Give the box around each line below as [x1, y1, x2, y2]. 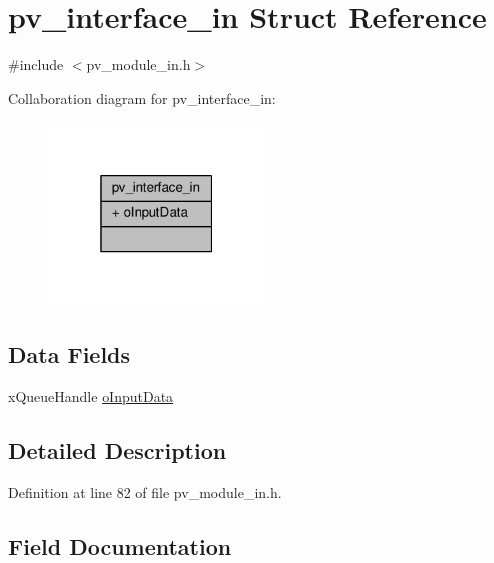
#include [8, 54, 64, 75]
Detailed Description [8, 435, 227, 466]
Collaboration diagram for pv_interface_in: [8, 87, 276, 108]
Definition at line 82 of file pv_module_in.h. [8, 481, 282, 502]
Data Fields [8, 339, 131, 370]
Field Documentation [8, 530, 232, 561]
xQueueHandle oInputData [8, 386, 174, 407]
